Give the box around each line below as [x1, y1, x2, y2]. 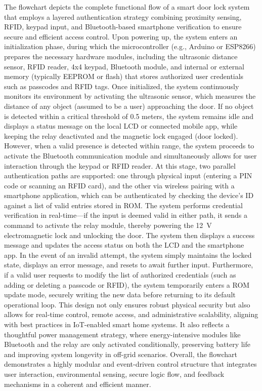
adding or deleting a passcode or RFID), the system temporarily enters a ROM [4, 279, 250, 290]
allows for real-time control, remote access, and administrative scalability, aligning [4, 309, 258, 320]
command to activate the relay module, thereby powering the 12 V [4, 220, 212, 230]
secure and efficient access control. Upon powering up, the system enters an [4, 31, 238, 42]
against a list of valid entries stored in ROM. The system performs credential [4, 200, 243, 210]
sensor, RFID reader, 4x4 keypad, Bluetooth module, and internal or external [4, 61, 244, 71]
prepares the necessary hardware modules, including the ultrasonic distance [4, 51, 238, 61]
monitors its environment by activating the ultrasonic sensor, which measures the [4, 91, 256, 101]
